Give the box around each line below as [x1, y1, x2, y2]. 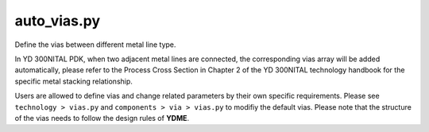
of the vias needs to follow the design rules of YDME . [14, 113, 190, 122]
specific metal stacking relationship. [14, 76, 133, 86]
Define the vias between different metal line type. [14, 40, 176, 49]
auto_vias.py [14, 12, 101, 29]
